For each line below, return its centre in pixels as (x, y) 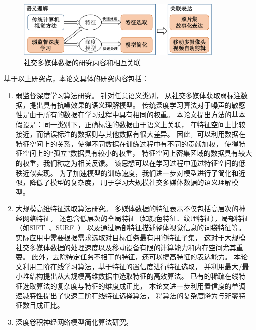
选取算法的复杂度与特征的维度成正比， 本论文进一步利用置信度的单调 (134, 286)
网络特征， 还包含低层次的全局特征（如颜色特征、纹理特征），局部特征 (136, 218)
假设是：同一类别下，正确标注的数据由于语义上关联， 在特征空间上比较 (130, 124)
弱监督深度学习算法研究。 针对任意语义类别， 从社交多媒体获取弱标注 (128, 95)
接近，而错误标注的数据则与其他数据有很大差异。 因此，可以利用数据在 (130, 134)
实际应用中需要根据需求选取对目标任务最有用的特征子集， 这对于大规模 (130, 238)
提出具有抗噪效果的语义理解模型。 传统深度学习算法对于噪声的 (130, 105)
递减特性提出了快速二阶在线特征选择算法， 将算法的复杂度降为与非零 (127, 295)
